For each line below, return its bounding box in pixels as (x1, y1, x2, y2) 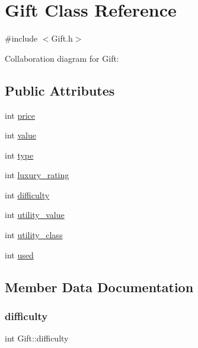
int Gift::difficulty (5, 332, 69, 344)
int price (5, 109, 36, 121)
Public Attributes (5, 81, 115, 99)
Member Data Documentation (5, 277, 194, 296)
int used (5, 248, 34, 261)
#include (5, 32, 38, 45)
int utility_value (5, 208, 65, 221)
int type (5, 148, 34, 161)
